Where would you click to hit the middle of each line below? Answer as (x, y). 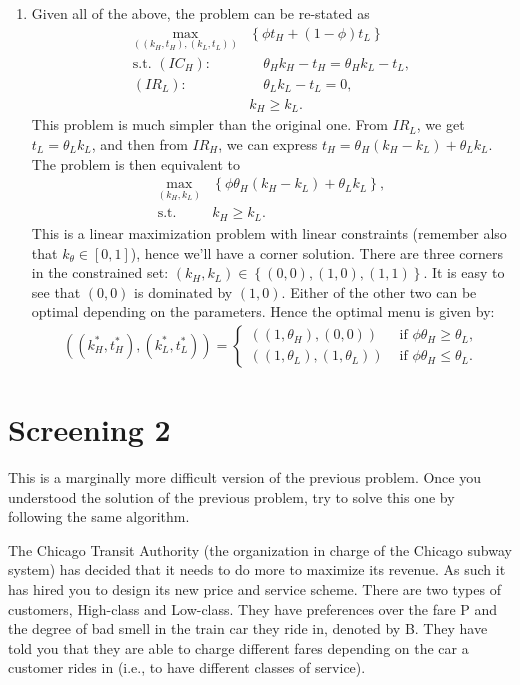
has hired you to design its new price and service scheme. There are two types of (254, 589)
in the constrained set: (100, 272)
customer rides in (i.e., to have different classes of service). (187, 667)
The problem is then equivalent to (135, 163)
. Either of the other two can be (379, 291)
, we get (440, 124)
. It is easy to (464, 272)
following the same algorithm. (99, 516)
